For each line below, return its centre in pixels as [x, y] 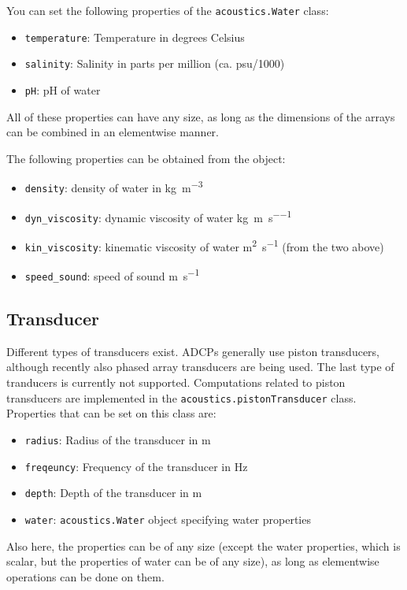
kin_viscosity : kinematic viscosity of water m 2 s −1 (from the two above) [204, 245]
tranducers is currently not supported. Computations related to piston [176, 382]
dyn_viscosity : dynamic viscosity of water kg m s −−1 [158, 216]
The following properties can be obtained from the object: [146, 158]
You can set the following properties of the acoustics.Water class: [168, 10]
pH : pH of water [63, 89]
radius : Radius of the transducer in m [118, 439]
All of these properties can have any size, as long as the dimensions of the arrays [201, 116]
